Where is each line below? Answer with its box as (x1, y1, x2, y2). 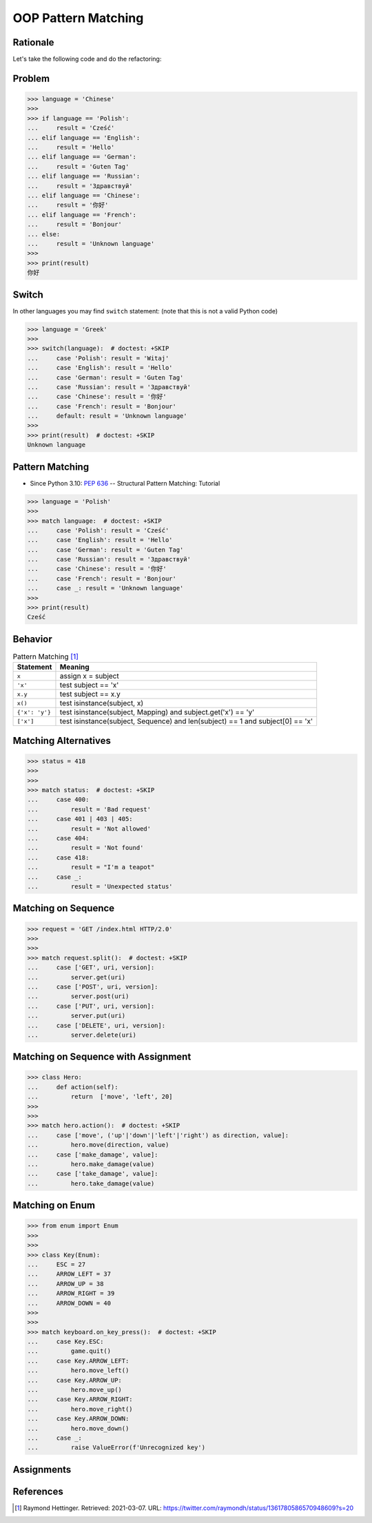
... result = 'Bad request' (27, 805, 152, 813)
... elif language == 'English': (27, 134, 141, 141)
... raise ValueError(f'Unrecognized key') (27, 1444, 206, 1451)
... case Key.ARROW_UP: (27, 1376, 122, 1384)
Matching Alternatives (12, 734, 112, 747)
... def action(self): (27, 1083, 118, 1091)
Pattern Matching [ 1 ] (12, 652, 79, 661)
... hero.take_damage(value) (27, 1179, 155, 1188)
